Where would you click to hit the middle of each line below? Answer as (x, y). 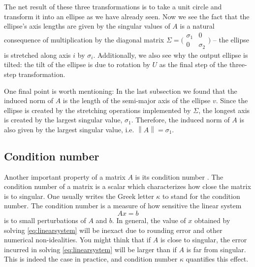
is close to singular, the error (204, 240)
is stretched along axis (37, 55)
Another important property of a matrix (65, 176)
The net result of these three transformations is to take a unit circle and (113, 6)
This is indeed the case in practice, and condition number (91, 259)
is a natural (197, 26)
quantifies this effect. (217, 259)
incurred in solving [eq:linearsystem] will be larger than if (90, 249)
